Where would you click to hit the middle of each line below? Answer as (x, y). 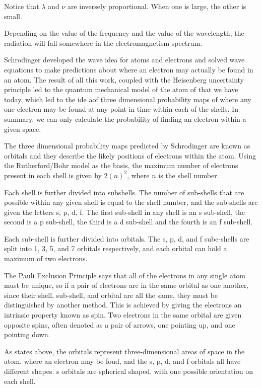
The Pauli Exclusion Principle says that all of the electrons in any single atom (125, 275)
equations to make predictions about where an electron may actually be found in (129, 69)
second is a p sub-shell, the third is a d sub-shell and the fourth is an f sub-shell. (128, 222)
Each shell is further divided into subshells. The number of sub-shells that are (124, 192)
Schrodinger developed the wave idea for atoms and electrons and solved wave (124, 60)
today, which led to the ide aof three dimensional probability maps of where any (128, 99)
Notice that (22, 6)
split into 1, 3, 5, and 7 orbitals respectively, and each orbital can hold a (116, 248)
